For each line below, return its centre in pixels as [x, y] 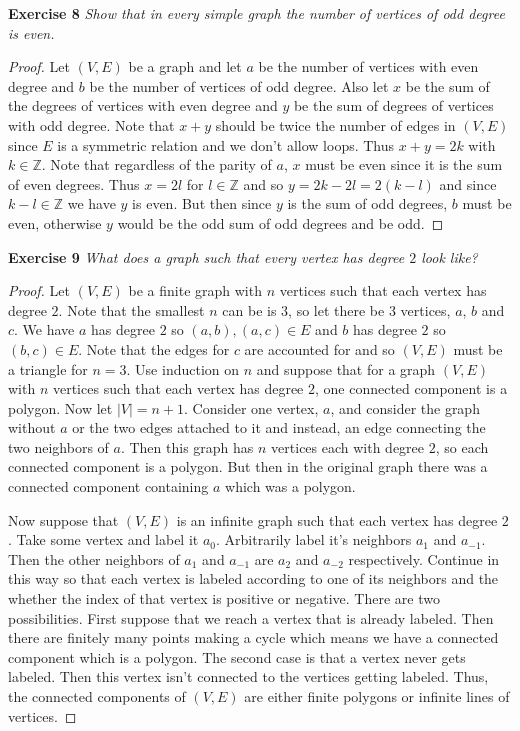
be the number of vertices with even [368, 66]
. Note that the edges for [154, 348]
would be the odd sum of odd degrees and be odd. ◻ [280, 222]
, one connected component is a [411, 388]
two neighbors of [58, 446]
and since [468, 183]
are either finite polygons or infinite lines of [377, 696]
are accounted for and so [319, 348]
